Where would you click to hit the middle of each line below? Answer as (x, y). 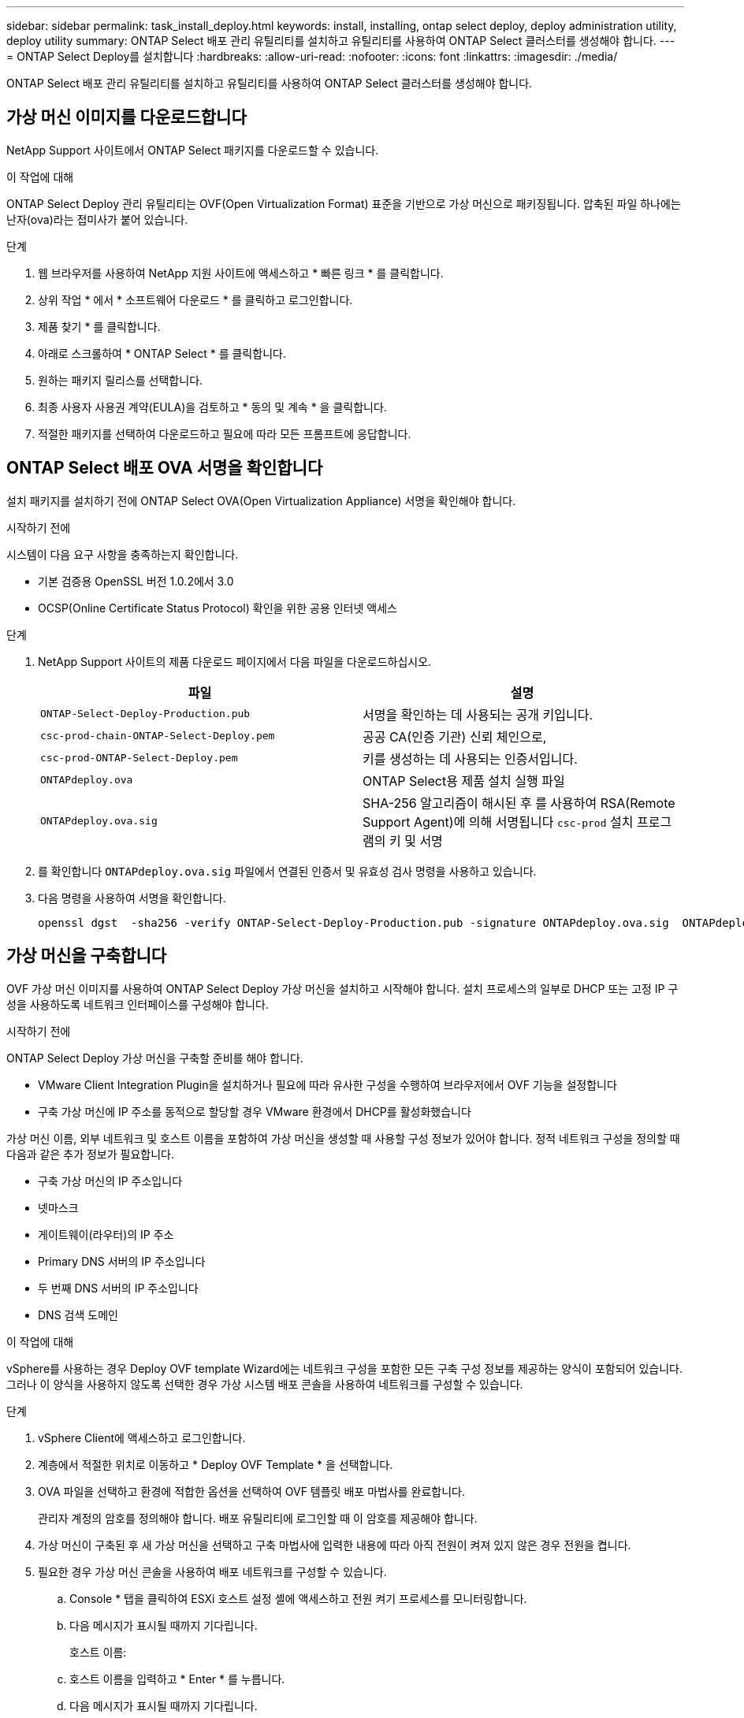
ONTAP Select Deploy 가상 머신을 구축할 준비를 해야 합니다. (155, 1058)
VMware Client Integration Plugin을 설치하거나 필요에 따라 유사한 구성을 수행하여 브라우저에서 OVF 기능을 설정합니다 (327, 1084)
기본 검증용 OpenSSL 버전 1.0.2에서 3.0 (136, 581)
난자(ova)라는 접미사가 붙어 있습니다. (97, 219)
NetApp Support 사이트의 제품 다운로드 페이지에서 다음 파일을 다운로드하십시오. (235, 661)
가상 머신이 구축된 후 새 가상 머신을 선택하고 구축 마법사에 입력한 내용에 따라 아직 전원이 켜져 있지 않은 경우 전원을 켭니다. (335, 1545)
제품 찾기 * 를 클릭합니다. (99, 326)
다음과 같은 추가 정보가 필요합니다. (90, 1154)
